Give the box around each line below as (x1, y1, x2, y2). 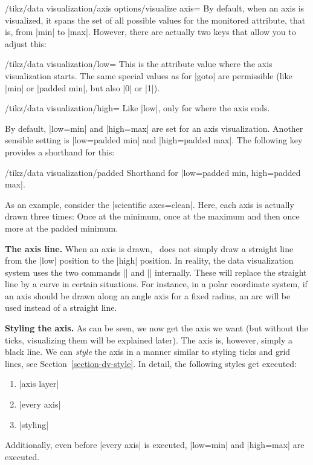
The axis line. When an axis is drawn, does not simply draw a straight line (5, 242, 294, 255)
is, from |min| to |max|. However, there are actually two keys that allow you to (5, 25, 296, 38)
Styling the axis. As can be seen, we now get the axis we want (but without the (5, 322, 308, 334)
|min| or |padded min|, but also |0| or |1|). (5, 81, 160, 94)
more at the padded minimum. (5, 221, 118, 234)
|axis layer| (19, 377, 59, 390)
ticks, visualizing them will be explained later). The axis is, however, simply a (5, 333, 293, 346)
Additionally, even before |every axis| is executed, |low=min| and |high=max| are (5, 438, 305, 451)
